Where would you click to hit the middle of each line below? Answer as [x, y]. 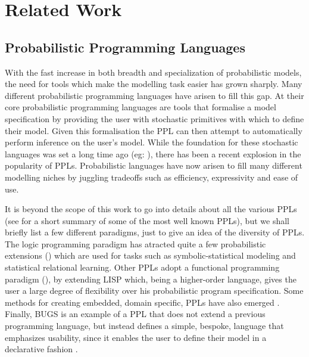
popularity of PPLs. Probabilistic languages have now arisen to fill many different [154, 165]
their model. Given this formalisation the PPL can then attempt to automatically [154, 130]
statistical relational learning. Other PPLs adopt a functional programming [142, 267]
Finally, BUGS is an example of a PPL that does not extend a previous [135, 314]
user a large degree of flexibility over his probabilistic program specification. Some [154, 291]
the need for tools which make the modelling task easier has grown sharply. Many [154, 84]
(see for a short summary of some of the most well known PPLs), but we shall [147, 220]
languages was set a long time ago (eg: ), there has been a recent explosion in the [153, 153]
